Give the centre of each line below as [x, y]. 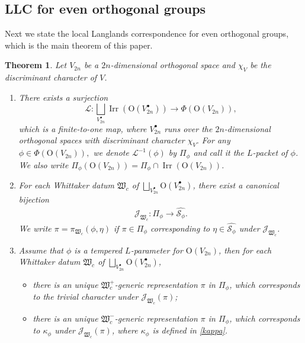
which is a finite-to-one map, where [83, 128]
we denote [111, 153]
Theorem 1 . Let [36, 65]
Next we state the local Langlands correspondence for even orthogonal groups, [147, 33]
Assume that [41, 250]
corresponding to [180, 228]
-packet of [270, 153]
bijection [34, 199]
